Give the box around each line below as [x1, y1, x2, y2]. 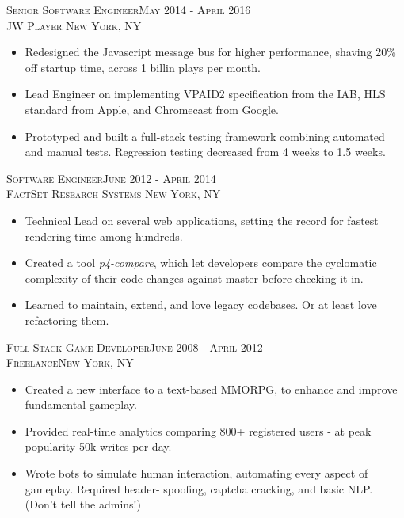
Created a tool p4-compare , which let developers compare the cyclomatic [25, 254, 377, 271]
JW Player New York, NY [6, 17, 142, 33]
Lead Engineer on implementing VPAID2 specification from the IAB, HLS [25, 86, 386, 102]
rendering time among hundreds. [25, 227, 183, 244]
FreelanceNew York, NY [6, 354, 134, 371]
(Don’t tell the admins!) [25, 496, 141, 512]
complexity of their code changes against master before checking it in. [25, 269, 364, 286]
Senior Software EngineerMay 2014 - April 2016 [6, 2, 251, 17]
